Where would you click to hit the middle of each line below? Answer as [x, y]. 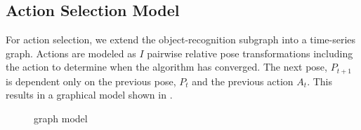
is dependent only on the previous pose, [91, 81]
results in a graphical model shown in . [89, 95]
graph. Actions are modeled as [71, 53]
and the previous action [243, 81]
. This [320, 81]
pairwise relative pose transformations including [250, 53]
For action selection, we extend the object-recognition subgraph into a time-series [181, 39]
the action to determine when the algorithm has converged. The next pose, [166, 67]
